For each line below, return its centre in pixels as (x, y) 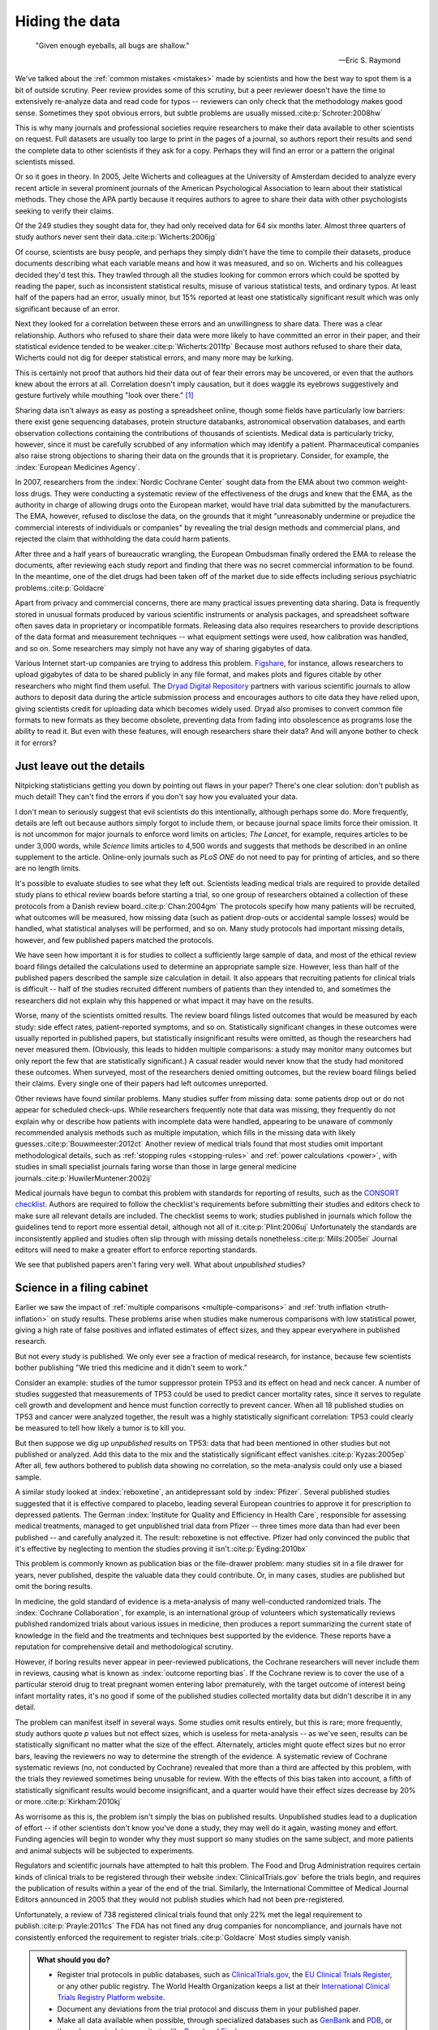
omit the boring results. (54, 1587)
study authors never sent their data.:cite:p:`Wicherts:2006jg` (116, 237)
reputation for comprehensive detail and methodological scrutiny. (124, 1647)
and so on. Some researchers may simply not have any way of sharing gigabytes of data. (163, 648)
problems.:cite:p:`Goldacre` (61, 588)
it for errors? (36, 742)
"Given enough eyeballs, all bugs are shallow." (112, 45)
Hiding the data (68, 21)
